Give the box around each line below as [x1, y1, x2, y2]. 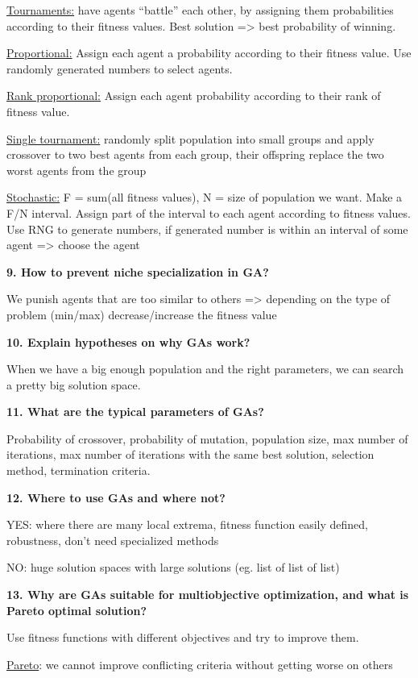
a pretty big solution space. [6, 376, 141, 393]
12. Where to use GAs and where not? [6, 489, 226, 505]
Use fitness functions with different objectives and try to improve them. [6, 629, 359, 646]
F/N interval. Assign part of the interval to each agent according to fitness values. [6, 204, 411, 221]
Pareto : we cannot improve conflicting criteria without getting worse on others [6, 655, 393, 672]
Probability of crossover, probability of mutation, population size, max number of [6, 430, 408, 447]
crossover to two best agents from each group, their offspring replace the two [6, 146, 384, 163]
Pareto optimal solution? [6, 601, 147, 618]
